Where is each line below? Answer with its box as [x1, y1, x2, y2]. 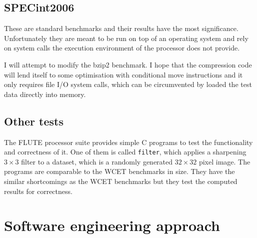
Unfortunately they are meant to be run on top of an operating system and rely [4, 32, 248, 43]
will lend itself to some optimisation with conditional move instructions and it [4, 69, 243, 79]
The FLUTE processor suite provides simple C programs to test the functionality [4, 136, 253, 147]
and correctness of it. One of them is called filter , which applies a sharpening [4, 146, 246, 157]
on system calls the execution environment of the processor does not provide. [4, 42, 240, 53]
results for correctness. [4, 185, 72, 196]
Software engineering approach [4, 215, 220, 235]
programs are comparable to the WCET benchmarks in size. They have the [4, 166, 235, 176]
